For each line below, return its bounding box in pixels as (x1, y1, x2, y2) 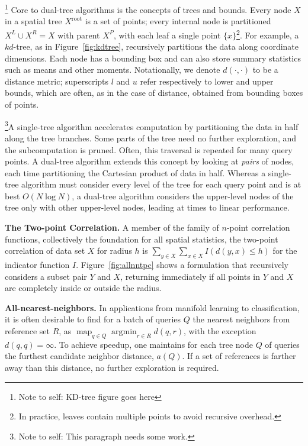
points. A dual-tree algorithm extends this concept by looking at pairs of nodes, (5, 155, 294, 167)
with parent (57, 28, 100, 41)
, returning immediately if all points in (120, 270, 260, 282)
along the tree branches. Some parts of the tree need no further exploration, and (5, 131, 296, 144)
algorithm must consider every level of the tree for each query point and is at (21, 178, 301, 190)
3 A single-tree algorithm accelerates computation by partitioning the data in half (5, 118, 299, 132)
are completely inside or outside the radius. (5, 282, 162, 294)
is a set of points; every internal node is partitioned (85, 15, 271, 27)
